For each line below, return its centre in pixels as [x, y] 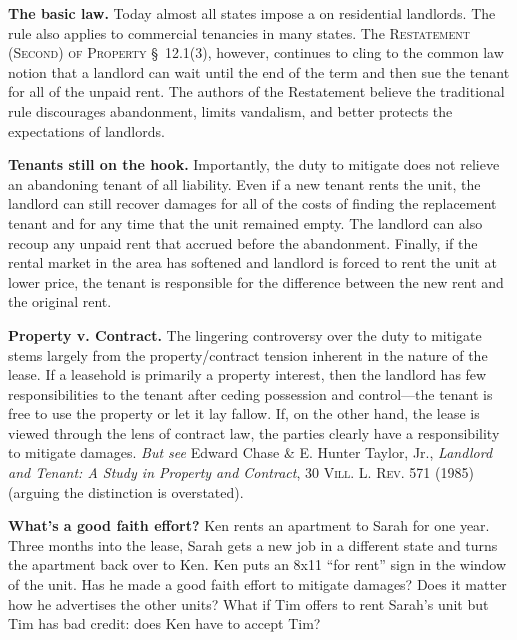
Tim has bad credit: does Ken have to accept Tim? [164, 623]
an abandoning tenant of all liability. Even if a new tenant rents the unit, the [244, 183]
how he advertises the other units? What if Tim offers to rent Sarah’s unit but [248, 603]
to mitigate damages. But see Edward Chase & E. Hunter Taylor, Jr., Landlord [250, 452]
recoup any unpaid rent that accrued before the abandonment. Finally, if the [243, 242]
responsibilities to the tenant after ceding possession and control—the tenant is [250, 393]
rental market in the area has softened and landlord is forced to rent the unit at [252, 262]
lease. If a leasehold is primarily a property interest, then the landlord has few [247, 374]
